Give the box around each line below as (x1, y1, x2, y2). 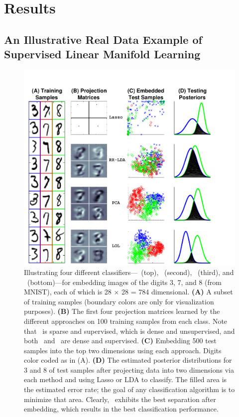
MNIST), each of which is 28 (24, 286, 112, 297)
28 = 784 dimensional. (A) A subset (121, 286, 233, 297)
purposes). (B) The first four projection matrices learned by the (24, 306, 220, 316)
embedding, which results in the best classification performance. (24, 404, 219, 414)
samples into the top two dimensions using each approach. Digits (24, 345, 222, 355)
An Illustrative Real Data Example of (4, 31, 202, 47)
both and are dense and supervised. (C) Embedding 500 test (24, 335, 217, 346)
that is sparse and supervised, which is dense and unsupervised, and (24, 325, 235, 336)
